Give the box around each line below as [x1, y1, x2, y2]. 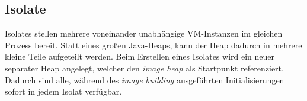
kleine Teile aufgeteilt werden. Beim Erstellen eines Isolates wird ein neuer [5, 50, 275, 63]
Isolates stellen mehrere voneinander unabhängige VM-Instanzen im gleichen [5, 27, 283, 40]
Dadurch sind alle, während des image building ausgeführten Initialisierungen [5, 73, 284, 86]
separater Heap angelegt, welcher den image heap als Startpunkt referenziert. [5, 61, 284, 74]
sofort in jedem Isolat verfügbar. [5, 85, 122, 97]
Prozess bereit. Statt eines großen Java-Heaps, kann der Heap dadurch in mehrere [5, 38, 302, 51]
